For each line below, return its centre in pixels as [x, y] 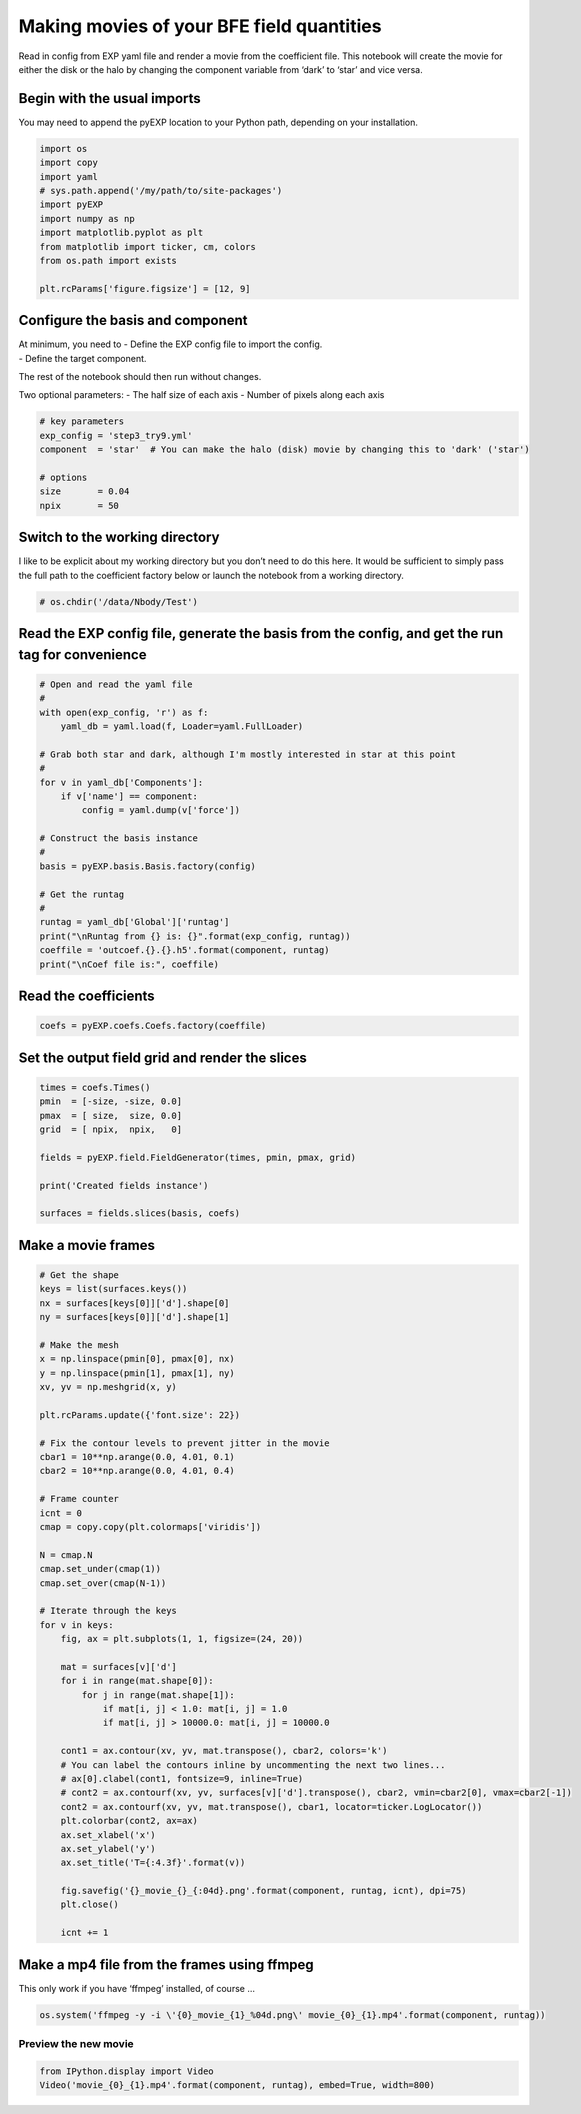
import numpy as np [87, 218]
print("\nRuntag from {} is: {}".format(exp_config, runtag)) [195, 936]
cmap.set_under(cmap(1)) [100, 1569]
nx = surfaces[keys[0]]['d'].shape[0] [134, 1303]
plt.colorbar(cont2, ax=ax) [129, 1821]
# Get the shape [79, 1274]
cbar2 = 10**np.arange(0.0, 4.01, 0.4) [137, 1471]
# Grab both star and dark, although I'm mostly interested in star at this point [248, 754]
